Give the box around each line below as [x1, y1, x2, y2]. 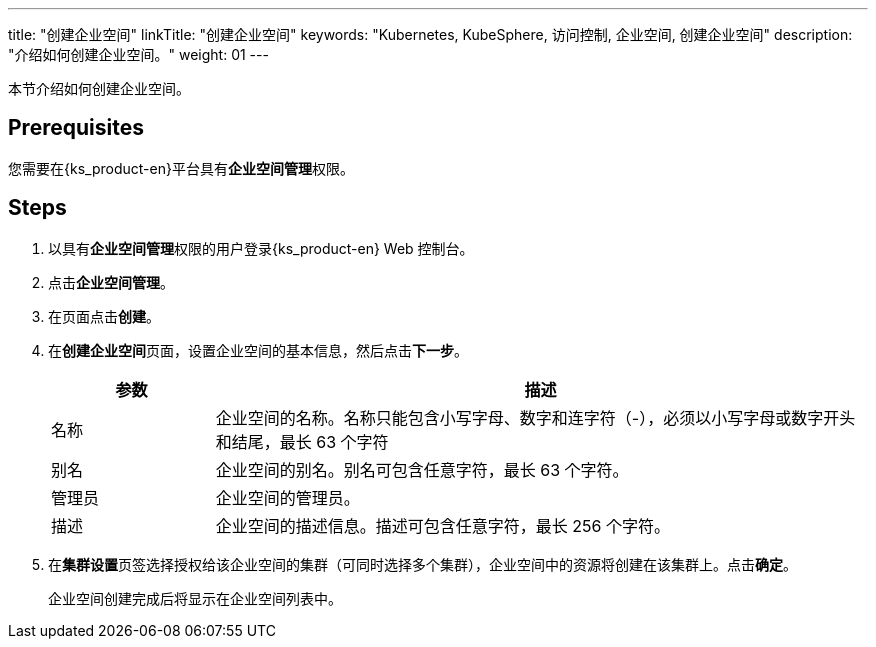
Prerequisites [8, 115, 144, 141]
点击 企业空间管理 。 [48, 273, 174, 291]
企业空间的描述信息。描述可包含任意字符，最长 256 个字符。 [215, 515, 670, 536]
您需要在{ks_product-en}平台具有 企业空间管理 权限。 [8, 159, 354, 177]
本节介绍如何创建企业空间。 [8, 80, 190, 97]
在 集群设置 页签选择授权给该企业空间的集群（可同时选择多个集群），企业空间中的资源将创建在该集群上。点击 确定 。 [48, 555, 797, 573]
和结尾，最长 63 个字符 [215, 431, 389, 452]
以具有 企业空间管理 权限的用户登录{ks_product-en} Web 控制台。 [48, 239, 474, 257]
